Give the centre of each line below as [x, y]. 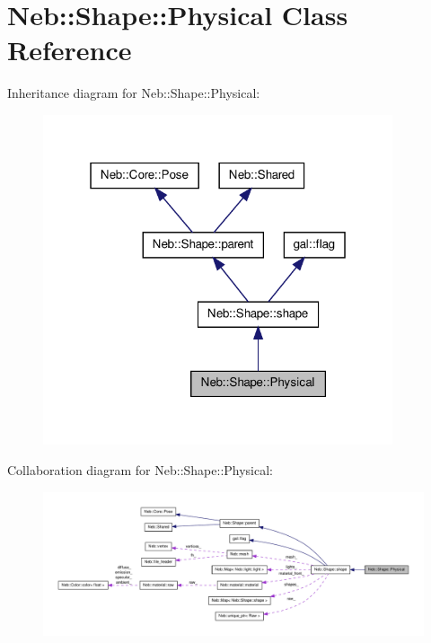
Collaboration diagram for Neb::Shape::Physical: [141, 470]
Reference [70, 50]
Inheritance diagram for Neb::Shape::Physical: [134, 93]
